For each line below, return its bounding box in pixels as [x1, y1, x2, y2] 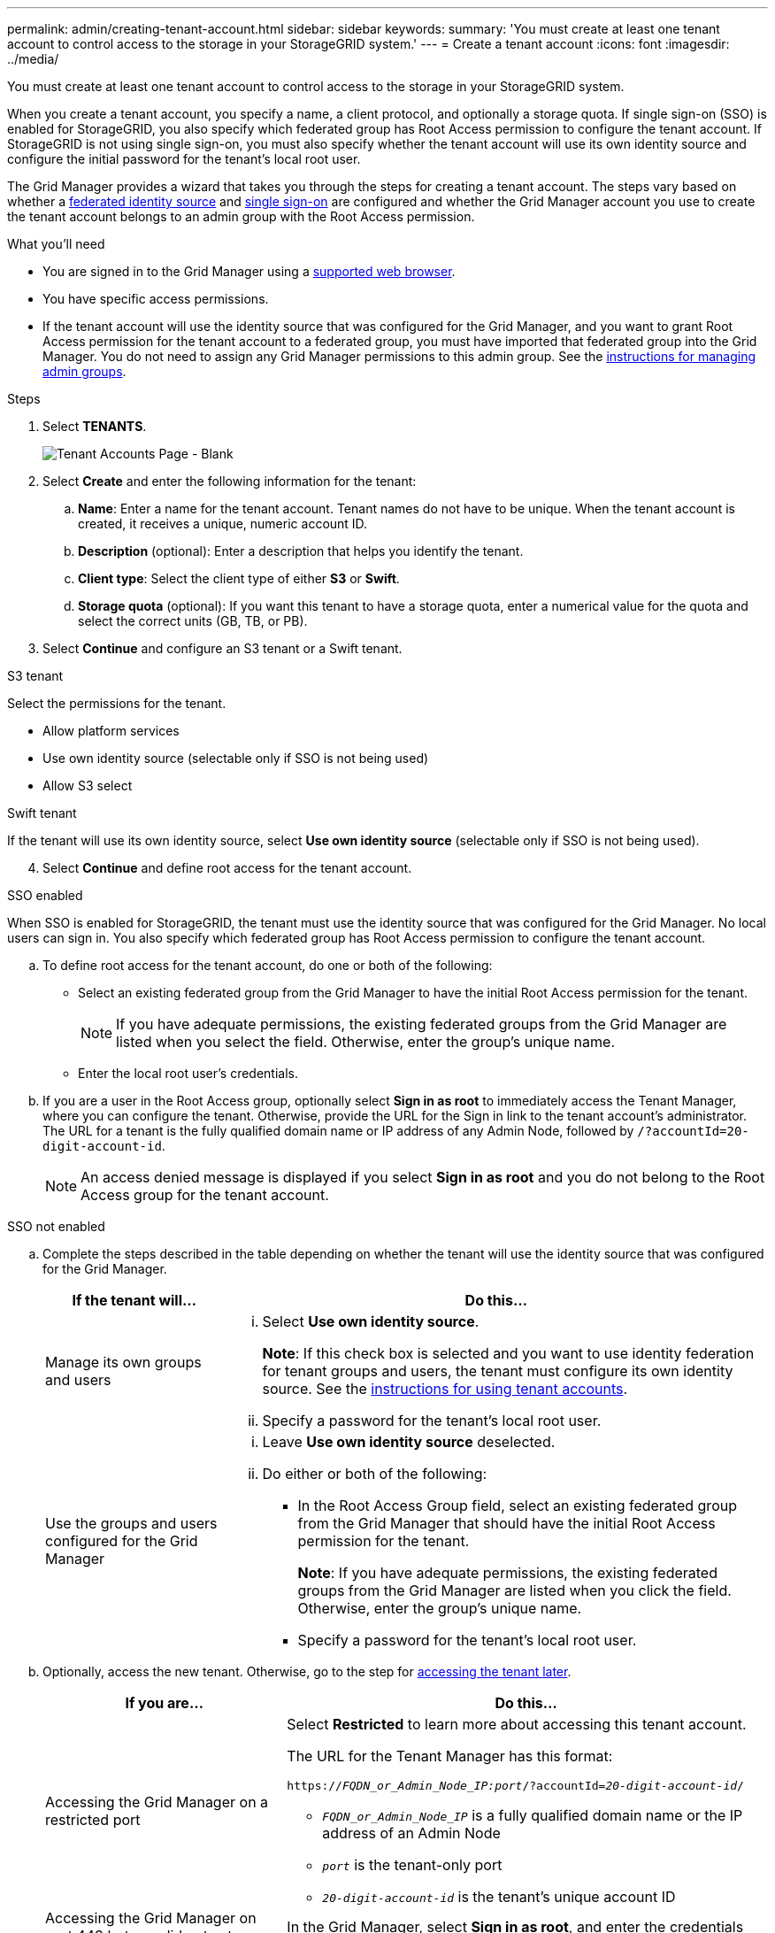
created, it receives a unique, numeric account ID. [78, 516, 368, 531]
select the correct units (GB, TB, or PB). [78, 613, 308, 628]
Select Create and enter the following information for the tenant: [42, 474, 417, 489]
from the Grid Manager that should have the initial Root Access [297, 1514, 716, 1532]
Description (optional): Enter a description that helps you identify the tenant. [78, 543, 524, 558]
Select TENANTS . [42, 419, 147, 434]
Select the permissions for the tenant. [7, 696, 226, 711]
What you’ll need [7, 236, 105, 251]
